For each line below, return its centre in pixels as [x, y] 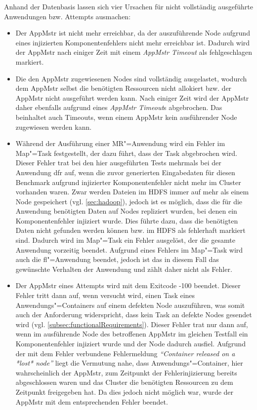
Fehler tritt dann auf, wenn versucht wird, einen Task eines [105, 295]
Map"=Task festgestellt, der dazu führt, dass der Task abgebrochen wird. [126, 153]
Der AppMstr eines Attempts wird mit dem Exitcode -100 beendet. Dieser [128, 285]
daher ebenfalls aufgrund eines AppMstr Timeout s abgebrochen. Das [119, 107]
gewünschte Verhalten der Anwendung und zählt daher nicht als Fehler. [124, 269]
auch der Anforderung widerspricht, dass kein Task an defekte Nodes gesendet [134, 315]
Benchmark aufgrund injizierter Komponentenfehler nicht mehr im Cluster [128, 182]
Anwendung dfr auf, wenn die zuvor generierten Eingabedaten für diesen [125, 172]
